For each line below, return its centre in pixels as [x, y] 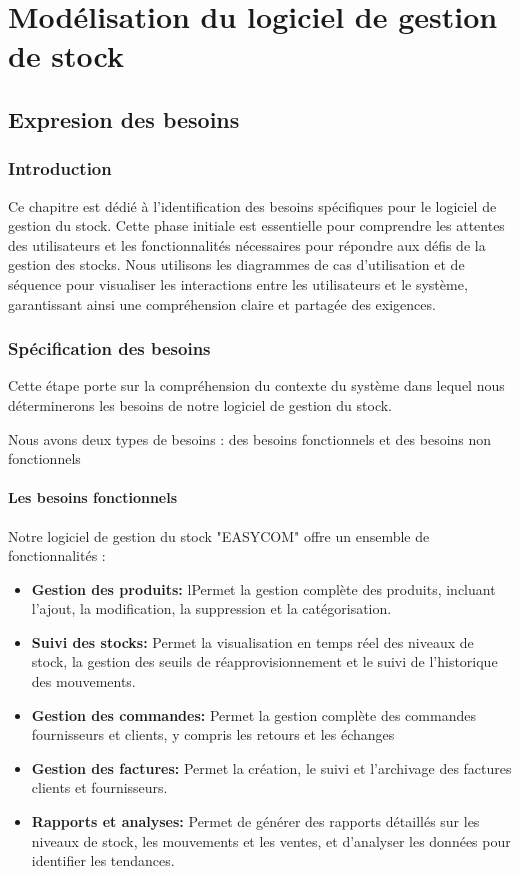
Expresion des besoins [124, 118]
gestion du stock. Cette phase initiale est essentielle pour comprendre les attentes [256, 225]
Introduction [60, 168]
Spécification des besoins [109, 348]
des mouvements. [83, 681]
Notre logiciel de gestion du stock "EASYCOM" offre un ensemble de [219, 535]
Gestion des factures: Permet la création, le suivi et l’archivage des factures [271, 767]
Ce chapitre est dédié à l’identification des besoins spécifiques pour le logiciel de [252, 205]
